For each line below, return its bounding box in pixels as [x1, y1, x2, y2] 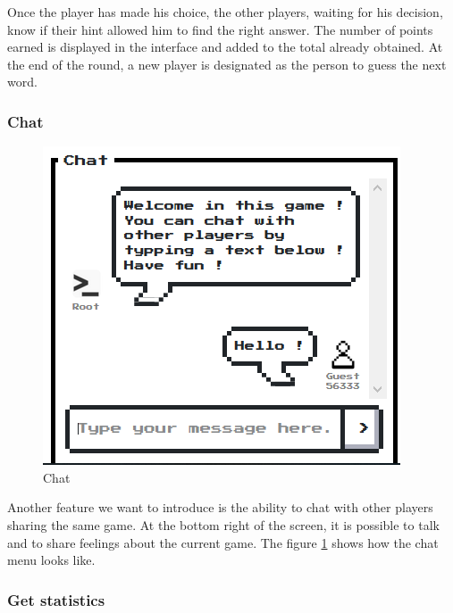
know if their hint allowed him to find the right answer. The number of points [7, 20, 433, 38]
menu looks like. [7, 551, 96, 569]
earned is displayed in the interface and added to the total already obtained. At [7, 37, 443, 56]
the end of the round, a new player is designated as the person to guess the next [7, 54, 447, 73]
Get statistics [7, 588, 105, 610]
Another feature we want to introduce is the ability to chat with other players [7, 498, 433, 517]
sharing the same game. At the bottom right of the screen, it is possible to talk [7, 515, 440, 534]
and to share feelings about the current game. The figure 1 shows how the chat [7, 533, 439, 551]
